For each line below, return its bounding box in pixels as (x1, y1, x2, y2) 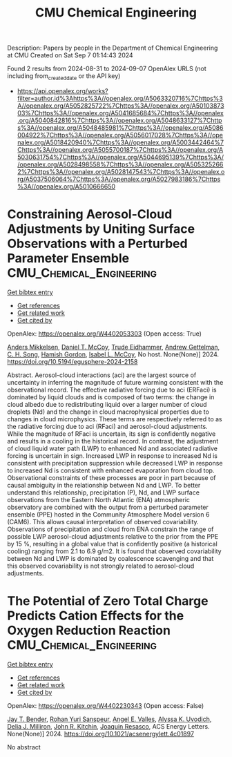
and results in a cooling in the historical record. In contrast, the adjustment (7, 437, 219, 445)
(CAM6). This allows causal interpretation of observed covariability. (7, 517, 199, 526)
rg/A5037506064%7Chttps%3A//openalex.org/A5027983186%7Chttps (17, 175, 221, 183)
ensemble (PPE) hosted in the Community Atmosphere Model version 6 (7, 510, 210, 519)
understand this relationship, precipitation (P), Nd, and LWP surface (7, 488, 200, 497)
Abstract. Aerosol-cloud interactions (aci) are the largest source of (7, 371, 197, 379)
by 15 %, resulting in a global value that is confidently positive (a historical (7, 539, 217, 548)
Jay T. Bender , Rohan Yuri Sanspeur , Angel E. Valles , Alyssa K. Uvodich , (7, 715, 212, 723)
